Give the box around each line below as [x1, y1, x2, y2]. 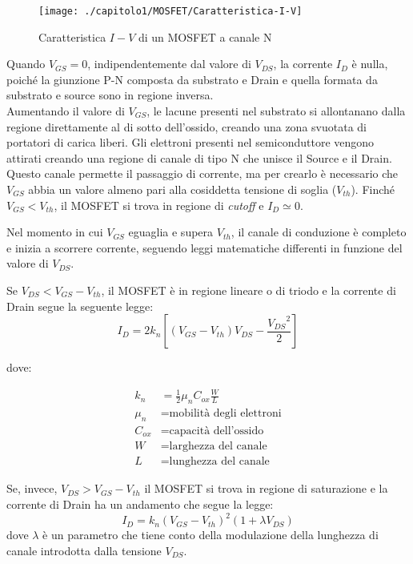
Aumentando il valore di [6, 103, 125, 119]
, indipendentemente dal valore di [87, 55, 251, 72]
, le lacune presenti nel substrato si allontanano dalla [146, 103, 406, 119]
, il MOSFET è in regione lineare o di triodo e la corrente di [101, 281, 396, 298]
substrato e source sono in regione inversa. [6, 87, 214, 103]
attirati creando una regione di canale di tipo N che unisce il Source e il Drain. [6, 149, 392, 166]
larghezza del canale [169, 441, 267, 453]
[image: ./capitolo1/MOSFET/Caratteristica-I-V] [38, 6, 303, 17]
